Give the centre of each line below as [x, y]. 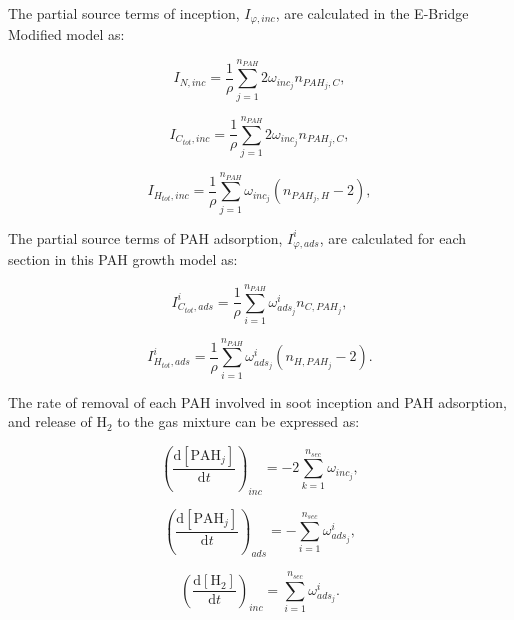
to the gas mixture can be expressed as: [238, 421]
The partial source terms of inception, [124, 13]
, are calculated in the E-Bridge [372, 13]
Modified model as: [66, 34]
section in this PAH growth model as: [123, 259]
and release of [50, 421]
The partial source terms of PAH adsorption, [145, 237]
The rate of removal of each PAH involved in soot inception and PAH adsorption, [257, 401]
